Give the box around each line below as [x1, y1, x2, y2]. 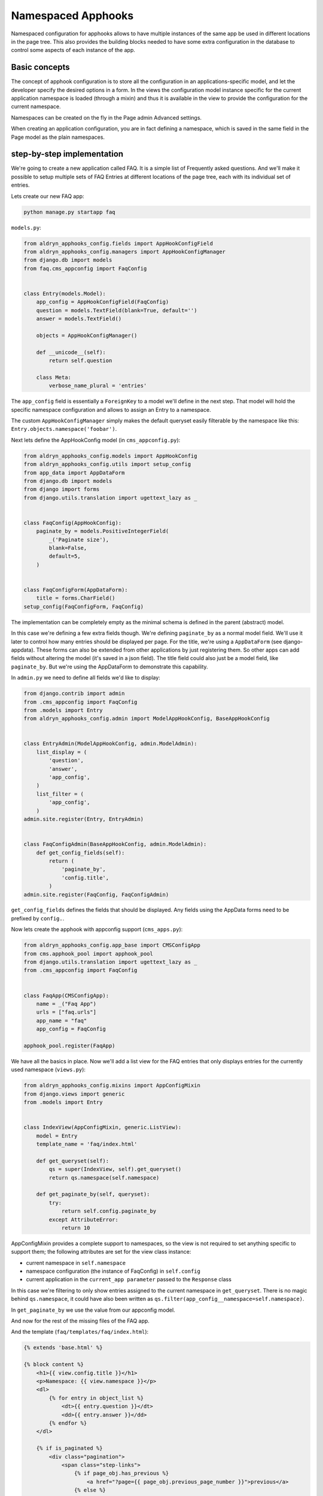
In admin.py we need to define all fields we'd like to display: [11, 674, 161, 682]
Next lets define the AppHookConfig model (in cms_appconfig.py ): [11, 436, 181, 443]
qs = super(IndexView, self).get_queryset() [48, 1166, 182, 1173]
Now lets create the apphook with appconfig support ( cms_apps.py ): [11, 926, 183, 933]
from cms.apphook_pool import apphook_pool [23, 950, 154, 957]
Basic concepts [11, 62, 70, 72]
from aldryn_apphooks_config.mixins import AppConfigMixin [23, 1082, 200, 1089]
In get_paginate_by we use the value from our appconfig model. [11, 1306, 176, 1313]
